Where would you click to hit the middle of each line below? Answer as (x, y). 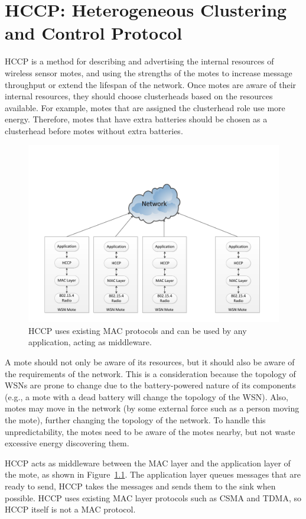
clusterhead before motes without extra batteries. (94, 130)
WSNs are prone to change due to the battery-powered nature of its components (150, 385)
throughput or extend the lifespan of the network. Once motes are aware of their (151, 84)
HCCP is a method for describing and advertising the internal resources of (139, 61)
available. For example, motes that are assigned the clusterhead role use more (145, 107)
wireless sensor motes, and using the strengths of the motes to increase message (149, 72)
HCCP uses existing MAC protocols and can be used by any (138, 330)
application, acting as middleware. (90, 342)
